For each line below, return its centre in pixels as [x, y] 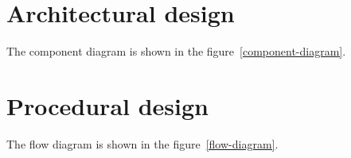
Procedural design [107, 105]
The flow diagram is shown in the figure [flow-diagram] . [142, 143]
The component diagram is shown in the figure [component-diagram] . [176, 51]
